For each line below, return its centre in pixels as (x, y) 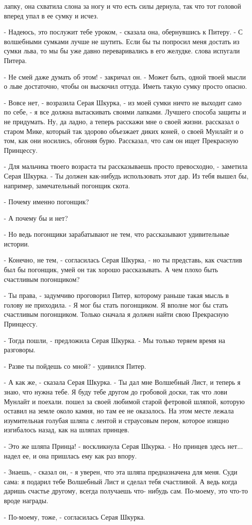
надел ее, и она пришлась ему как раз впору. (70, 455)
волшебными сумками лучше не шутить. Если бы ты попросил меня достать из (122, 41)
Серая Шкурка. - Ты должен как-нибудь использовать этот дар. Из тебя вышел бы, (126, 175)
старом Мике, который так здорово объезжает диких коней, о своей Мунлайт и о (124, 131)
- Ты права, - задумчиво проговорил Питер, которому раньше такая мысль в (117, 295)
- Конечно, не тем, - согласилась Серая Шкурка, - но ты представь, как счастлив (123, 260)
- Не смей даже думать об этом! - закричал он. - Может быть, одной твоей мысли (125, 76)
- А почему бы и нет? (36, 218)
